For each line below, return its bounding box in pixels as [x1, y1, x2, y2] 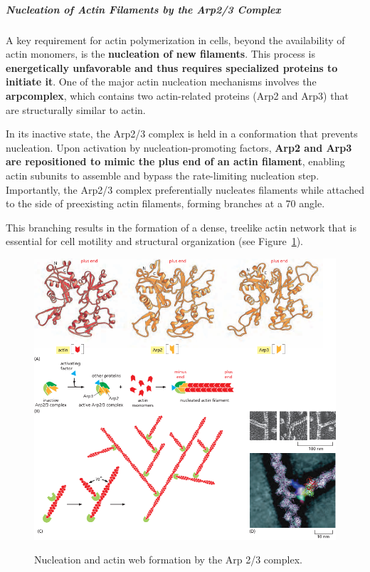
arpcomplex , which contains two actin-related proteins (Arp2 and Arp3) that [6, 88, 349, 103]
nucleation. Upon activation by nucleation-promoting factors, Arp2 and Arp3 [6, 140, 352, 155]
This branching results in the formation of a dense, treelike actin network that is [6, 219, 356, 234]
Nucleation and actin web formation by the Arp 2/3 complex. [34, 552, 302, 567]
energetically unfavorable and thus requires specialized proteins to [6, 60, 338, 75]
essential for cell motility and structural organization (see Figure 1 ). [6, 234, 303, 249]
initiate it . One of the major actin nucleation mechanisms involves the [6, 74, 317, 89]
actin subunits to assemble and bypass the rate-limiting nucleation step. [6, 167, 319, 182]
